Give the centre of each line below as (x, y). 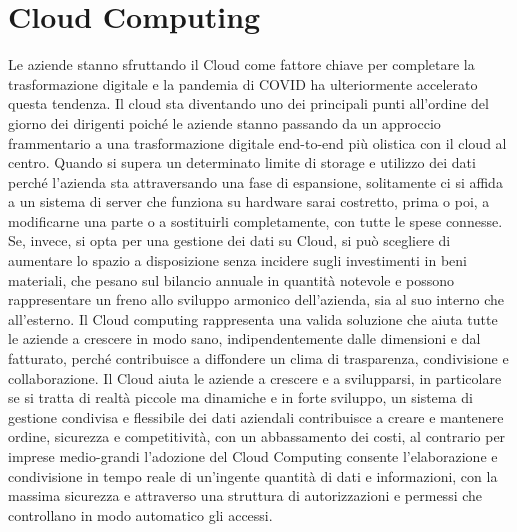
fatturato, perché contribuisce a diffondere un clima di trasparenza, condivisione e (258, 358)
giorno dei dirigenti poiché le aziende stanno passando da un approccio (224, 122)
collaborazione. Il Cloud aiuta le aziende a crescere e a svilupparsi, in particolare (255, 377)
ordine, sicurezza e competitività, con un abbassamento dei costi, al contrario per (257, 436)
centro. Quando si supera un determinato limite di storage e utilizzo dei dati (242, 162)
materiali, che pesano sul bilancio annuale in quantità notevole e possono (231, 279)
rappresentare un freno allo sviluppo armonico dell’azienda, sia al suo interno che (256, 299)
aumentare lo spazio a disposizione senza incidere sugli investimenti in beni (238, 260)
